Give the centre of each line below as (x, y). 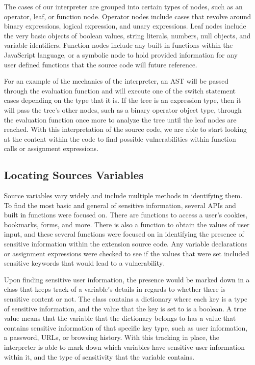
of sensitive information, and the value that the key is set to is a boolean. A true (125, 308)
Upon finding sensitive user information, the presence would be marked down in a (127, 279)
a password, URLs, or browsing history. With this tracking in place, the (112, 337)
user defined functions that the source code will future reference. (101, 64)
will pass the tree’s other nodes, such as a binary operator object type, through (123, 109)
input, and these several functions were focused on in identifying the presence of (124, 234)
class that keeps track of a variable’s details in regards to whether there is (115, 289)
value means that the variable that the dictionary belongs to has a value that (120, 318)
